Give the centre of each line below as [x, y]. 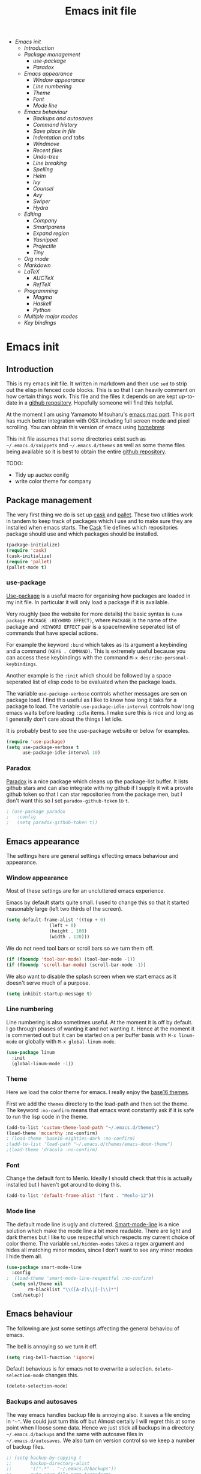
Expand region [51, 233]
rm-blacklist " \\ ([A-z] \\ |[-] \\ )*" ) [73, 1290]
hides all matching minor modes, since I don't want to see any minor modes [100, 1250]
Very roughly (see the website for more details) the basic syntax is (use [94, 614]
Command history [55, 125]
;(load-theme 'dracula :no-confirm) [52, 1150]
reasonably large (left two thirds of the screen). [64, 909]
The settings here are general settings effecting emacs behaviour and [92, 856]
